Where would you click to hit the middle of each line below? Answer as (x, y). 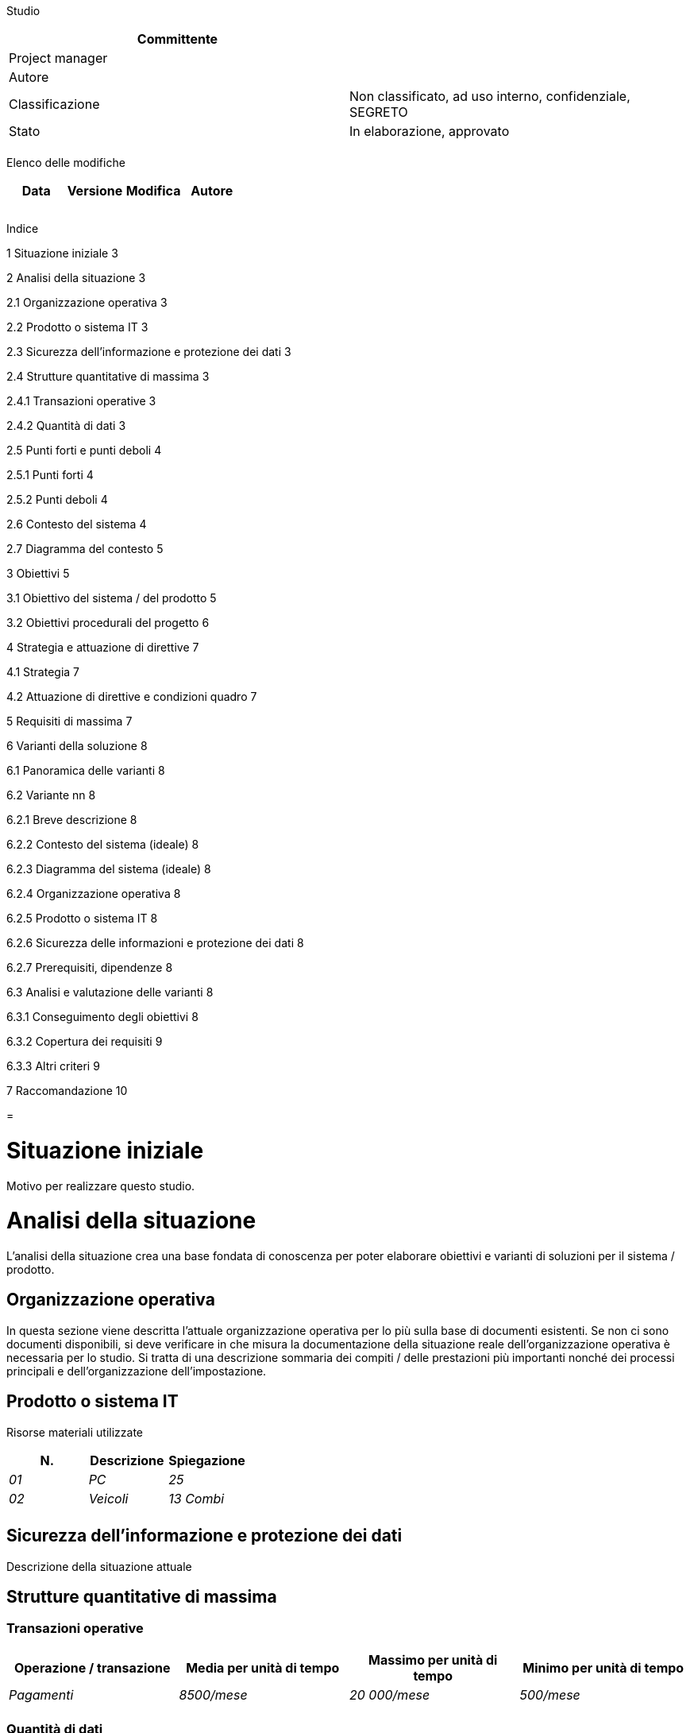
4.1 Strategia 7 (43, 672)
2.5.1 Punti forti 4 (50, 475)
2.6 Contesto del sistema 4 (77, 524)
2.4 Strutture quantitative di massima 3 (108, 376)
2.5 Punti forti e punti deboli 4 (84, 450)
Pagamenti (41, 1694)
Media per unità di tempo (263, 1667)
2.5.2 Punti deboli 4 (57, 499)
